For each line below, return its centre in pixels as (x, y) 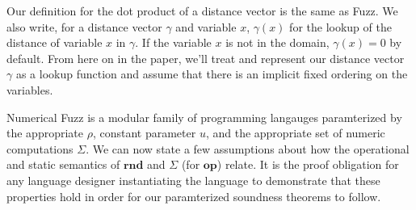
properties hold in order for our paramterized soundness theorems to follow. (194, 196)
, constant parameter (144, 133)
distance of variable (55, 42)
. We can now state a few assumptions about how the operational (248, 148)
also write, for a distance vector (84, 26)
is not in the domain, (277, 42)
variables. (30, 89)
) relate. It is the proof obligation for (308, 164)
